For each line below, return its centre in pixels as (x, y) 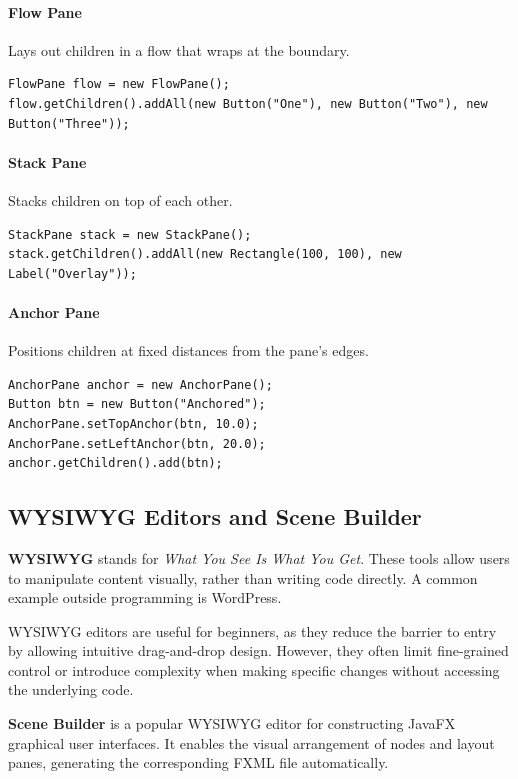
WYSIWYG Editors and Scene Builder (215, 516)
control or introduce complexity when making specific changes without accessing (254, 669)
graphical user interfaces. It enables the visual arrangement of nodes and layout (251, 742)
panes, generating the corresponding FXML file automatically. (198, 762)
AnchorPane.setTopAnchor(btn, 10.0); (133, 423)
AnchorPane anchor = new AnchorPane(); (140, 384)
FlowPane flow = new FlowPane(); (119, 84)
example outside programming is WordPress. (145, 597)
